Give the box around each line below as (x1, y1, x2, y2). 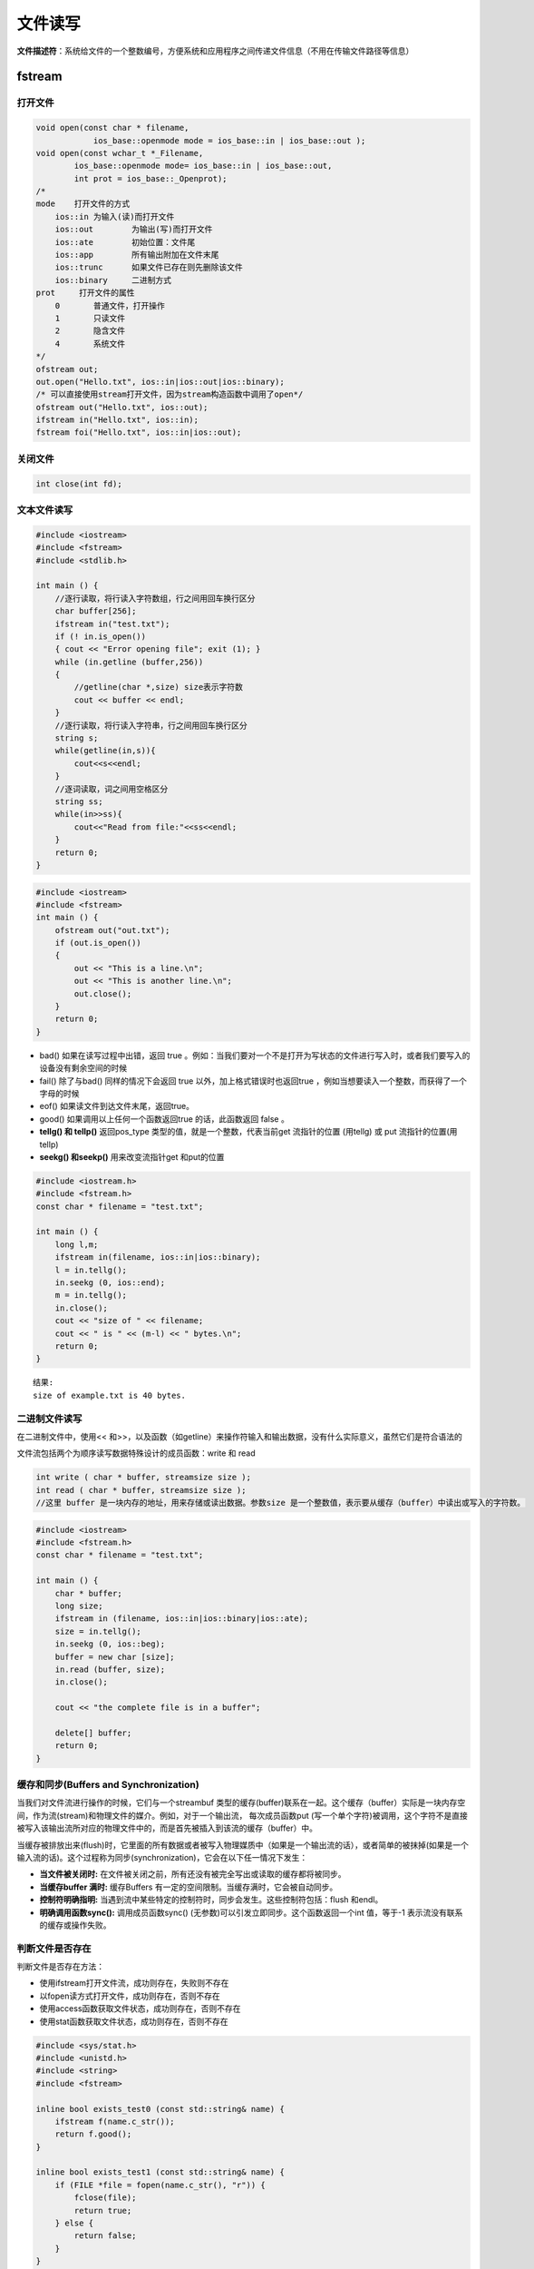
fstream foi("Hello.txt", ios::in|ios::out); (35, 427, 242, 437)
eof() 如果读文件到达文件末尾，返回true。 (39, 1101, 195, 1112)
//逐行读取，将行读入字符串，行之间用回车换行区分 (54, 720, 248, 731)
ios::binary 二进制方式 (54, 275, 172, 285)
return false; (73, 2231, 137, 2241)
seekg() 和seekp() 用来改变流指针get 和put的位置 (39, 1151, 225, 1162)
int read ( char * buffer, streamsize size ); (35, 1485, 247, 1495)
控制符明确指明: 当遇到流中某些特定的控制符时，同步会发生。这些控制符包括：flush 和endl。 (39, 1894, 384, 1905)
